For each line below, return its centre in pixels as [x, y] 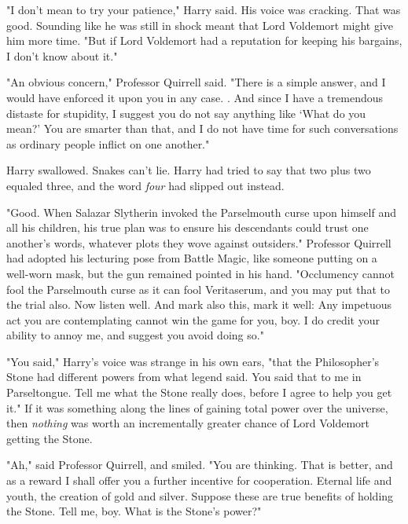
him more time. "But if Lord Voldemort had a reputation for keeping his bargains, [204, 40]
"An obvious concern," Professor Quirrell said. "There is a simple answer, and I [196, 82]
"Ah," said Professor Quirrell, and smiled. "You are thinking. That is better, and [200, 465]
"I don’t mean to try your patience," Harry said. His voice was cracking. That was [204, 9]
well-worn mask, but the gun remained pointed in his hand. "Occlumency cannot [200, 273]
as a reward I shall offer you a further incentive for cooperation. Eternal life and [199, 480]
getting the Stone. [50, 438]
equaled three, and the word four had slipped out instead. [145, 185]
